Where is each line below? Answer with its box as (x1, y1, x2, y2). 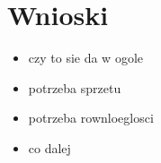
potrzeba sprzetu (28, 78, 121, 97)
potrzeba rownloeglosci (28, 108, 154, 127)
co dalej (28, 138, 71, 157)
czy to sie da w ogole (28, 48, 144, 67)
